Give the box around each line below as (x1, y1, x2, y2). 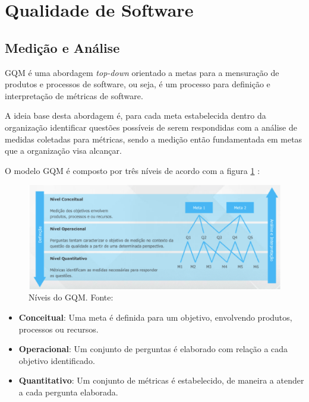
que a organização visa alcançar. (5, 144, 122, 157)
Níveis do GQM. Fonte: (29, 291, 113, 303)
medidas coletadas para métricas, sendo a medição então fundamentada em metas (5, 132, 302, 145)
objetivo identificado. (18, 354, 95, 366)
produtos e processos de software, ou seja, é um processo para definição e (5, 78, 270, 90)
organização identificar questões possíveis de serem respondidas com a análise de (5, 121, 297, 133)
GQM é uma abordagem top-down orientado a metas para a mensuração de (5, 66, 279, 78)
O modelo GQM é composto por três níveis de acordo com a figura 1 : (5, 164, 260, 176)
